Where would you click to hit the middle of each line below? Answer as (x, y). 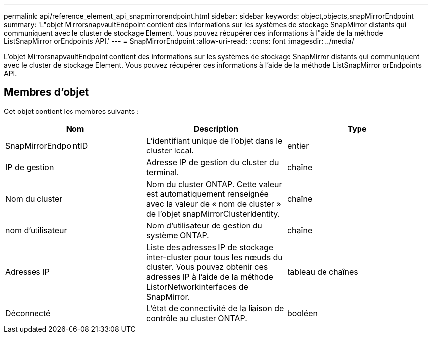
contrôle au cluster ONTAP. (197, 318)
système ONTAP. (178, 235)
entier (298, 145)
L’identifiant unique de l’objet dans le (214, 140)
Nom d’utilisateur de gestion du (204, 225)
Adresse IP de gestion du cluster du (213, 162)
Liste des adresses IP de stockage (210, 247)
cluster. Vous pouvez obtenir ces (207, 267)
